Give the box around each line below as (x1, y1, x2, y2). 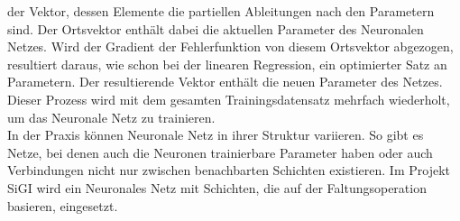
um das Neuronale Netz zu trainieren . (7, 107, 216, 126)
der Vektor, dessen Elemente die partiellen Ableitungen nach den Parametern (7, 2, 435, 20)
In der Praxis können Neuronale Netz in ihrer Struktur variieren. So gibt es (7, 125, 424, 144)
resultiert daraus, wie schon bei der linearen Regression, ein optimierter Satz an (7, 54, 447, 73)
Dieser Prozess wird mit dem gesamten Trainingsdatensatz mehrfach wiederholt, (7, 89, 450, 108)
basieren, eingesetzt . (7, 196, 118, 215)
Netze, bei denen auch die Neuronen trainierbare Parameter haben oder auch (7, 143, 433, 161)
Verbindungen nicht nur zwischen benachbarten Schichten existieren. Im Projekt (7, 161, 450, 180)
